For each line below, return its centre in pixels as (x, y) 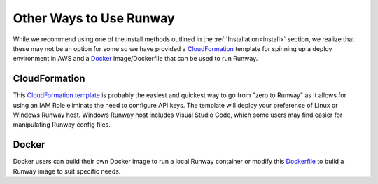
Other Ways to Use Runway (94, 18)
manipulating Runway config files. (62, 125)
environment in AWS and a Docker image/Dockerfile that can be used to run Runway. (135, 59)
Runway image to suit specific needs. (67, 171)
